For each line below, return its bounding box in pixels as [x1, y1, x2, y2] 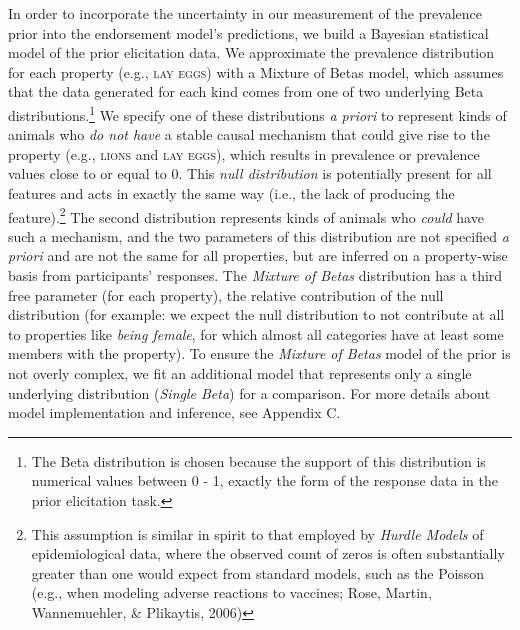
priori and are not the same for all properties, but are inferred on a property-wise [8, 245, 508, 266]
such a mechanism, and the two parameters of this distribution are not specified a [8, 225, 509, 246]
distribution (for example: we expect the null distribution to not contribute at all [8, 304, 505, 325]
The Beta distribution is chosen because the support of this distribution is [31, 450, 486, 471]
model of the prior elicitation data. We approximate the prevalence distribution [8, 42, 495, 63]
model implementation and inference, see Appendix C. [8, 402, 341, 423]
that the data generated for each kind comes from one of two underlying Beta [8, 81, 484, 102]
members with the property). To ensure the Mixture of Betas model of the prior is [8, 343, 511, 364]
